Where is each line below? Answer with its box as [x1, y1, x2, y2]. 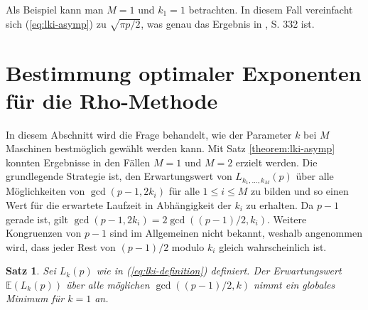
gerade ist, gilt [6, 211, 69, 226]
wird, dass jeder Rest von [6, 239, 116, 254]
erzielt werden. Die [235, 154, 318, 169]
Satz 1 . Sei [6, 263, 56, 278]
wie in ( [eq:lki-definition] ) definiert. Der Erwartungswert [96, 263, 342, 278]
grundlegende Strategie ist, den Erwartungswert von [6, 169, 232, 183]
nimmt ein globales [253, 277, 335, 292]
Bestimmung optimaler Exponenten [6, 58, 362, 87]
